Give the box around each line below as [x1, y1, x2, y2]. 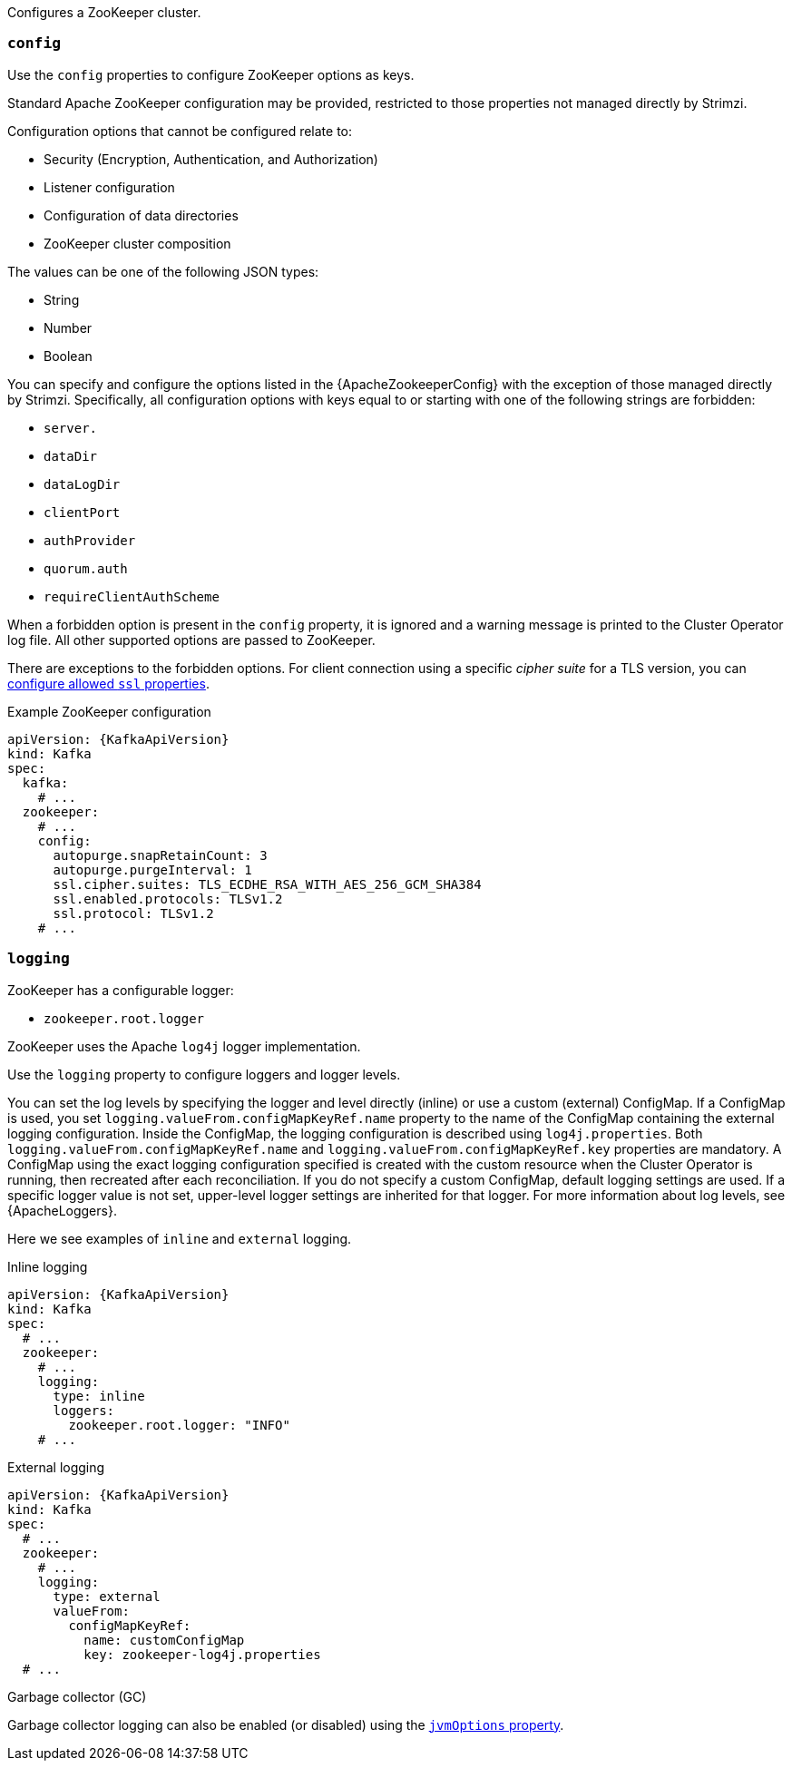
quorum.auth [44, 561, 128, 576]
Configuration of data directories [44, 207, 239, 223]
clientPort [44, 504, 121, 520]
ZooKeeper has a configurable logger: [7, 982, 234, 998]
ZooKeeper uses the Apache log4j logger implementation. [7, 1038, 361, 1054]
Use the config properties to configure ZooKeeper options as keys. [7, 66, 415, 83]
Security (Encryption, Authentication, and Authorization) [44, 151, 378, 167]
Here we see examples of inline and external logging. [7, 1230, 352, 1246]
